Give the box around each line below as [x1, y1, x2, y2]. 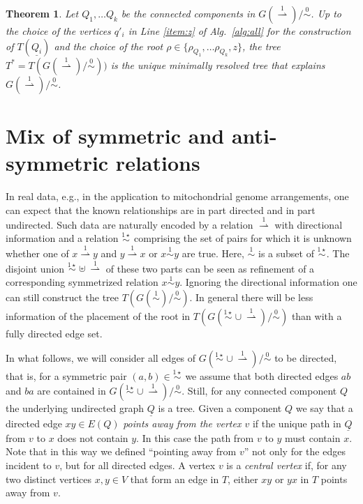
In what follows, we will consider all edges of [6, 351, 196, 365]
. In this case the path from [136, 430, 254, 445]
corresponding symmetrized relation [6, 275, 158, 289]
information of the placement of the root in [6, 308, 191, 323]
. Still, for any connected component [181, 383, 337, 398]
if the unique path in [252, 415, 341, 430]
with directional [274, 217, 343, 231]
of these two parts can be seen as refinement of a [105, 261, 315, 275]
